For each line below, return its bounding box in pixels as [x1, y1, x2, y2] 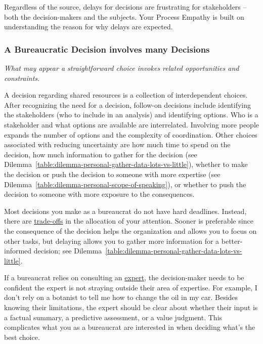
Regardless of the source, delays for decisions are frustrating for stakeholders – [4, 2, 247, 12]
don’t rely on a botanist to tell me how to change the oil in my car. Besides [4, 292, 238, 303]
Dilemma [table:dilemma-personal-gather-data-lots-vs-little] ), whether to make [4, 159, 248, 169]
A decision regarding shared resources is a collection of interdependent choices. [4, 90, 248, 100]
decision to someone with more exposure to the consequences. [4, 189, 195, 199]
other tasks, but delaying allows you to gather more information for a [4, 235, 220, 246]
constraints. [4, 72, 40, 83]
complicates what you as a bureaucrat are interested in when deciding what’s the [4, 322, 255, 332]
